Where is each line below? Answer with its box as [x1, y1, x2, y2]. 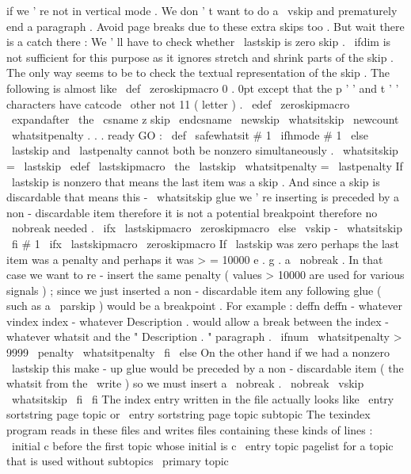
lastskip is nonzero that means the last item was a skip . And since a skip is [11, 173, 380, 189]
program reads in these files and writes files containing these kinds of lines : [6, 422, 373, 438]
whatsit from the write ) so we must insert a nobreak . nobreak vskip [6, 375, 364, 392]
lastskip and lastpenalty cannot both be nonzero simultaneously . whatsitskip [11, 142, 398, 159]
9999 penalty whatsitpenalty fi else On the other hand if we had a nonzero [6, 344, 390, 361]
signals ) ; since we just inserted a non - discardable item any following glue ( [6, 281, 382, 298]
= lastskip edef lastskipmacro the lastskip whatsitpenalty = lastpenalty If [6, 157, 403, 174]
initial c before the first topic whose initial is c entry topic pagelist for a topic [11, 437, 394, 453]
